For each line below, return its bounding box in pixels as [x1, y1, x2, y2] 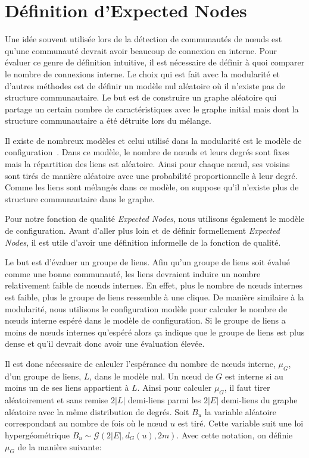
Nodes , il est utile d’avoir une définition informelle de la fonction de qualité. [5, 236, 281, 248]
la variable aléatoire [204, 405, 277, 418]
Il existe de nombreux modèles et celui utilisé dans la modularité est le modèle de [5, 134, 302, 146]
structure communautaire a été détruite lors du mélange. [5, 114, 211, 127]
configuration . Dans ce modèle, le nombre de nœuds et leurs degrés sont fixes [5, 146, 289, 158]
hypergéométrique [5, 428, 70, 441]
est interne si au [225, 369, 283, 382]
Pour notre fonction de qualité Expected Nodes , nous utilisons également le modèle [5, 212, 305, 225]
